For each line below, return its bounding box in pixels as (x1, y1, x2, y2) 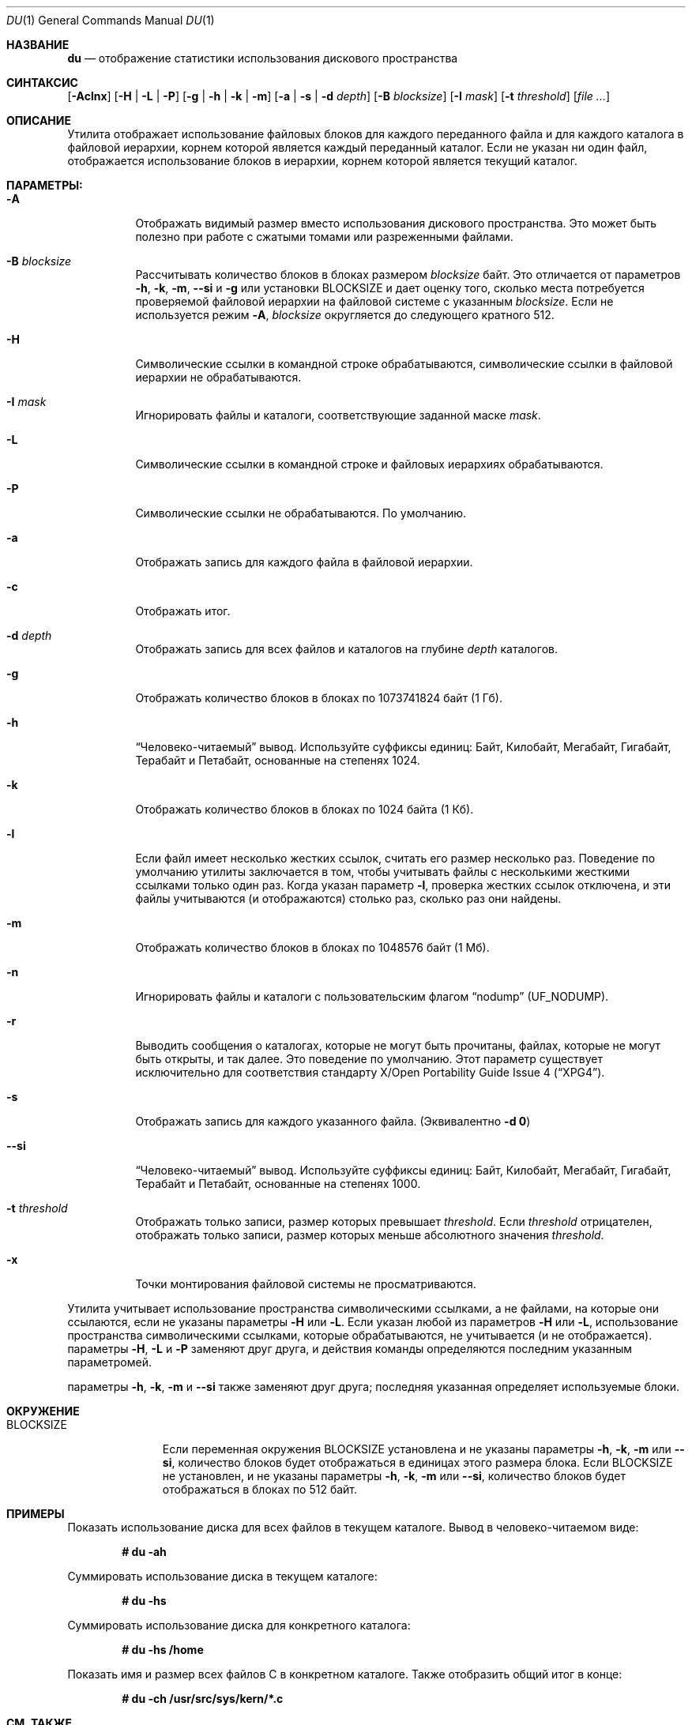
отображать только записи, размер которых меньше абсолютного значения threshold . (135, 1228, 604, 1242)
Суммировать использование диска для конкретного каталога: (67, 1618, 411, 1632)
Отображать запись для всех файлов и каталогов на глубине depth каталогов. (135, 642, 558, 656)
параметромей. (67, 1355, 152, 1369)
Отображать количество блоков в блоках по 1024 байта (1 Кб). (135, 802, 474, 816)
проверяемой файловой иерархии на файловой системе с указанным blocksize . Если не (135, 295, 614, 308)
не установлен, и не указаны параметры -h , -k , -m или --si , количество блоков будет (162, 1469, 626, 1483)
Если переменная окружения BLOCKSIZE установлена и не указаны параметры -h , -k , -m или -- (162, 1442, 685, 1456)
